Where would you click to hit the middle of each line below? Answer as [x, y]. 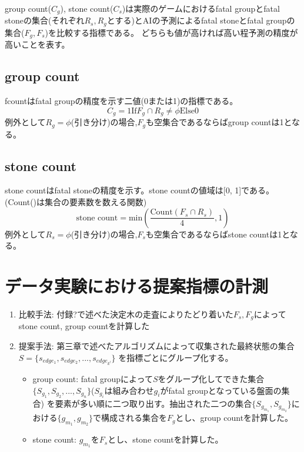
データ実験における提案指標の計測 [137, 286]
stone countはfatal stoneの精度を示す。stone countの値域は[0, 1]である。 [139, 190]
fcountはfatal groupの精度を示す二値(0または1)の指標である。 [121, 101]
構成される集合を [134, 418]
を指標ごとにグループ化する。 [176, 357]
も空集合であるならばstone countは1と [218, 234]
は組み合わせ [129, 390]
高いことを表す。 [37, 44]
